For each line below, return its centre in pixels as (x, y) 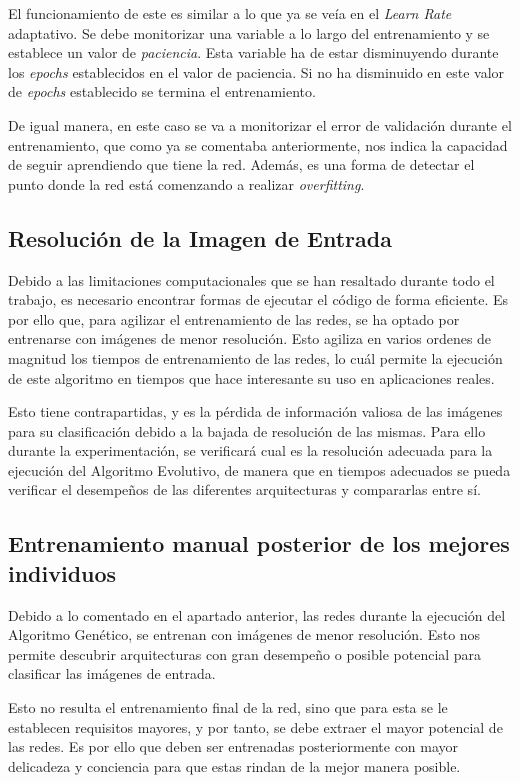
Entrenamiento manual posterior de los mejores (259, 543)
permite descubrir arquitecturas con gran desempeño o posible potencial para (245, 653)
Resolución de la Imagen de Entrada (200, 237)
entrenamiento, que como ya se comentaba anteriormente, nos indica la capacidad (258, 144)
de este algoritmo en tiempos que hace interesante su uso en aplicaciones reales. (251, 377)
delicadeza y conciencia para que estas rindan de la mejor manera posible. (234, 765)
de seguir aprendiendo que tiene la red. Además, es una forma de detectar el (241, 164)
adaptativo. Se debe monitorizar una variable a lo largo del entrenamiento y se (249, 32)
